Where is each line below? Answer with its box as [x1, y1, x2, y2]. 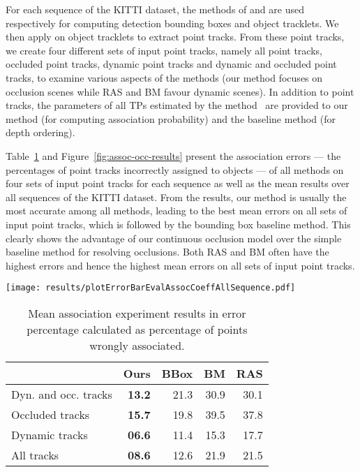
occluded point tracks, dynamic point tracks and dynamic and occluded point [6, 57, 337, 71]
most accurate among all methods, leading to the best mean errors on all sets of [6, 203, 347, 218]
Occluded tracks [11, 406, 90, 422]
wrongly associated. [89, 337, 185, 353]
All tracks [11, 446, 59, 463]
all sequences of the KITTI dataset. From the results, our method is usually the [6, 189, 347, 204]
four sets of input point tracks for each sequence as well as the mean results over [6, 176, 350, 191]
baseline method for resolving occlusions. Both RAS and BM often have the [6, 244, 329, 259]
